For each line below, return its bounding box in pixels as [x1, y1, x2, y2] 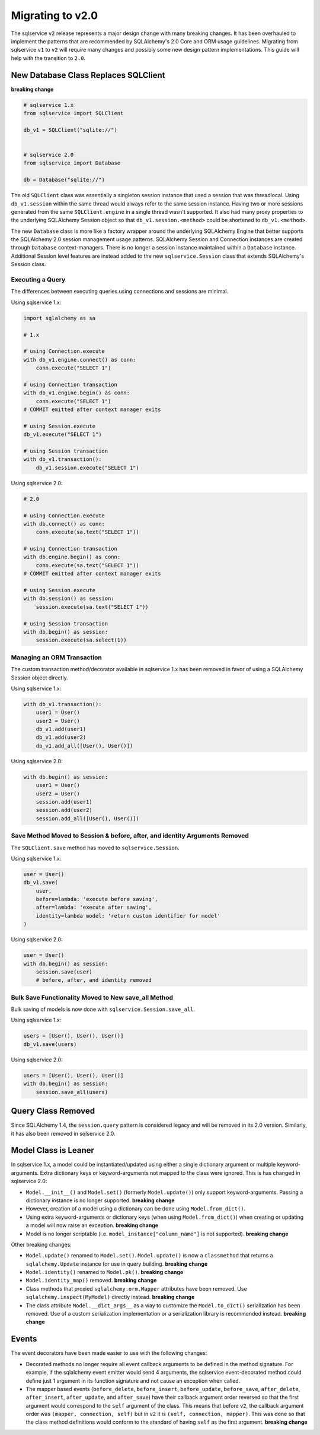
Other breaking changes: [11, 1241, 72, 1248]
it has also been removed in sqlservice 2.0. [11, 1130, 116, 1137]
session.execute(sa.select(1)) [36, 637, 127, 644]
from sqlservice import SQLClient [23, 110, 124, 116]
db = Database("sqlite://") [23, 176, 105, 184]
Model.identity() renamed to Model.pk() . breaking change [25, 1269, 184, 1276]
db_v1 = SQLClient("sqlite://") [23, 127, 118, 133]
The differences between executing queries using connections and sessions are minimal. [11, 288, 228, 295]
